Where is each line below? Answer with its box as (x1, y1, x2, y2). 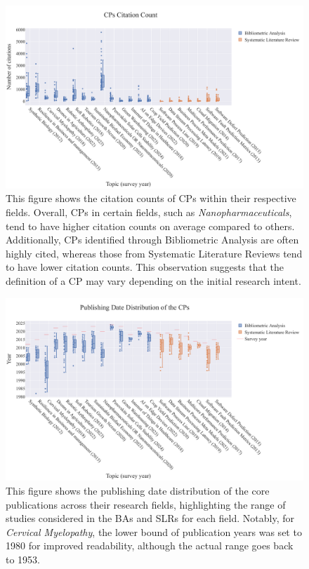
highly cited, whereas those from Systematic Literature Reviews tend (6, 246, 303, 260)
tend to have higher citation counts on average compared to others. (6, 218, 295, 233)
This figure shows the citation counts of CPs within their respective (6, 191, 296, 206)
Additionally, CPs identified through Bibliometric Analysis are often (6, 232, 299, 247)
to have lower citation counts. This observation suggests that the (6, 260, 284, 274)
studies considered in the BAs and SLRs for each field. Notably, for (6, 511, 294, 526)
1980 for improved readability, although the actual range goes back (6, 538, 294, 553)
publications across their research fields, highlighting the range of (6, 497, 286, 511)
